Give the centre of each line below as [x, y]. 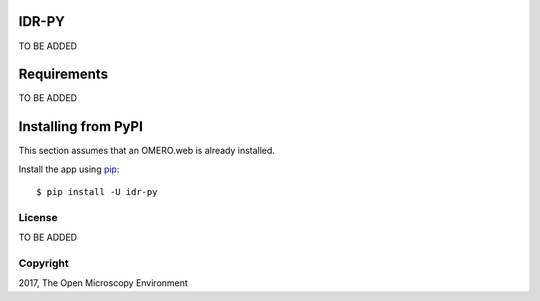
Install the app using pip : [69, 169]
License [38, 217]
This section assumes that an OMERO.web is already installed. [146, 151]
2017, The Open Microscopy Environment [103, 283]
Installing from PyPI [81, 126]
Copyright [43, 263]
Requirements [63, 74]
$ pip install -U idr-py [97, 192]
